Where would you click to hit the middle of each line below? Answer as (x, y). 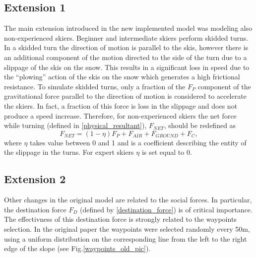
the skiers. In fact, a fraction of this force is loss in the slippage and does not (121, 105)
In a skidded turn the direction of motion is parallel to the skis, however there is (126, 47)
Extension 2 (35, 179)
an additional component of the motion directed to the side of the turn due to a (126, 57)
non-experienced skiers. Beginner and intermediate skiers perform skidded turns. (126, 37)
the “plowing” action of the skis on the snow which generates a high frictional (122, 77)
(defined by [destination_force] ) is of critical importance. (166, 209)
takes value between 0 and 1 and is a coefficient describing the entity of (138, 142)
